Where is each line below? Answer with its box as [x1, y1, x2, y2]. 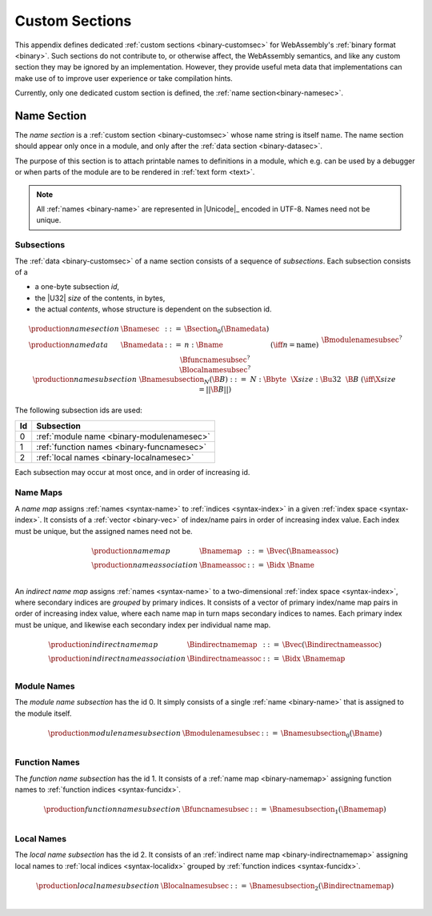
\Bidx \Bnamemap [282, 653, 346, 663]
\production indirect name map [48, 640, 159, 649]
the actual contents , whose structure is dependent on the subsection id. [34, 304, 272, 314]
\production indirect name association [48, 653, 186, 663]
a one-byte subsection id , [34, 282, 120, 291]
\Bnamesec [120, 324, 160, 334]
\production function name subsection [43, 805, 182, 814]
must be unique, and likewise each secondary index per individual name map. [14, 620, 271, 629]
